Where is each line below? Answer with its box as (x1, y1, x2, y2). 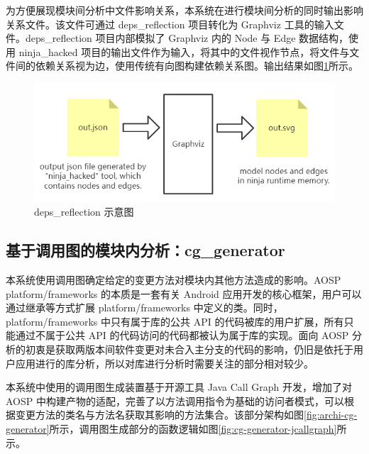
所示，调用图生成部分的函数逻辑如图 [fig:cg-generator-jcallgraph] (49, 421, 337, 436)
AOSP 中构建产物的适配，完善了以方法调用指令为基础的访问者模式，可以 (6, 393, 344, 408)
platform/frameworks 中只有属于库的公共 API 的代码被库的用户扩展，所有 (6, 314, 344, 328)
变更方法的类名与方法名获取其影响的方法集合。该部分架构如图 (15, 407, 304, 422)
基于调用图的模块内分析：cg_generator (6, 239, 285, 261)
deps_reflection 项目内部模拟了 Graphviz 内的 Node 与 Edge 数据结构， (25, 31, 349, 45)
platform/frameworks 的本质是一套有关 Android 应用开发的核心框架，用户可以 (6, 286, 362, 301)
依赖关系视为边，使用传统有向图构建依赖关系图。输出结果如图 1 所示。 (35, 58, 358, 73)
